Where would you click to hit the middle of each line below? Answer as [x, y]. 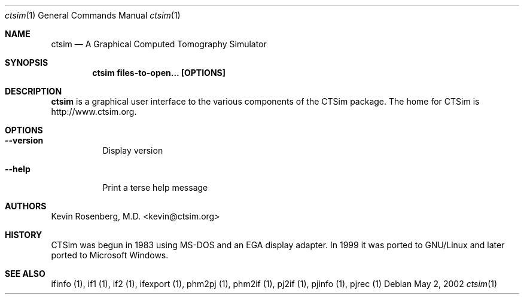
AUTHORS [26, 206]
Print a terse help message [155, 187]
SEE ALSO [25, 274]
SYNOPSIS [27, 62]
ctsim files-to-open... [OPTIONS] [159, 73]
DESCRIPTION [33, 91]
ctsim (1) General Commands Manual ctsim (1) [93, 15]
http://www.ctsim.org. [94, 112]
